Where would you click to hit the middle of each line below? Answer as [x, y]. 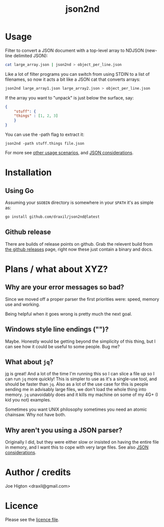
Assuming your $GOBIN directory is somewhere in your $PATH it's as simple [79, 202]
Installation [28, 173]
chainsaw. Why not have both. [36, 415]
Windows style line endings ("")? [57, 329]
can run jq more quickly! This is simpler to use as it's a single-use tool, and [81, 379]
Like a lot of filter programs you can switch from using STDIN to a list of [77, 74]
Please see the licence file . [32, 520]
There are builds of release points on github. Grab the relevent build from [79, 244]
